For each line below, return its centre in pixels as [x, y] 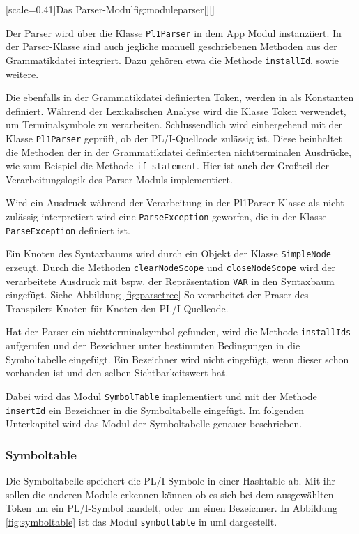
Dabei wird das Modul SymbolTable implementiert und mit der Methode [161, 396]
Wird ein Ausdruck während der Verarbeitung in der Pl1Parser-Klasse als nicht [175, 203]
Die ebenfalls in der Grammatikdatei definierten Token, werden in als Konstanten [180, 97]
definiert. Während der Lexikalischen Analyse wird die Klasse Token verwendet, [176, 110]
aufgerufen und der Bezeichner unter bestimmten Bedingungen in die [153, 345]
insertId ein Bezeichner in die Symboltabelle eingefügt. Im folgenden [155, 410]
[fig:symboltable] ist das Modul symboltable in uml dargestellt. [142, 521]
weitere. [22, 74]
